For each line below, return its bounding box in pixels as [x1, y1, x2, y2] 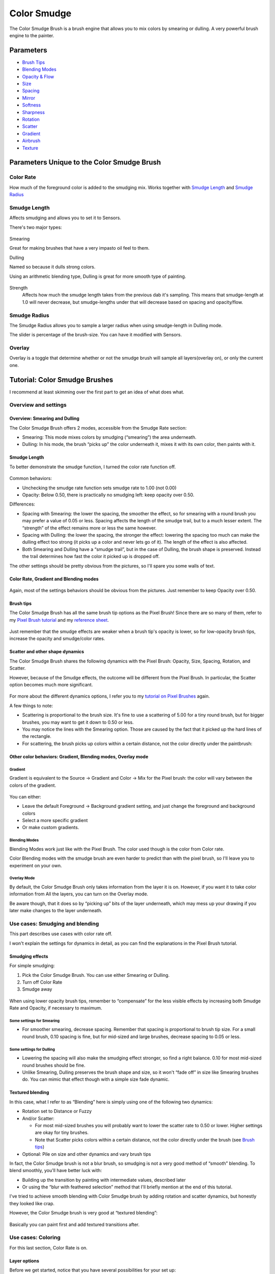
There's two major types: [9, 224, 62, 230]
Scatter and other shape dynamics [9, 649, 84, 655]
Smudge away [22, 986, 52, 992]
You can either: [9, 793, 42, 800]
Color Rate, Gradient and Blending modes [9, 576, 99, 582]
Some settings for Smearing [9, 1018, 60, 1023]
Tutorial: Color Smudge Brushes [9, 375, 114, 384]
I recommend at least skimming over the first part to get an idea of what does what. [9, 389, 184, 395]
